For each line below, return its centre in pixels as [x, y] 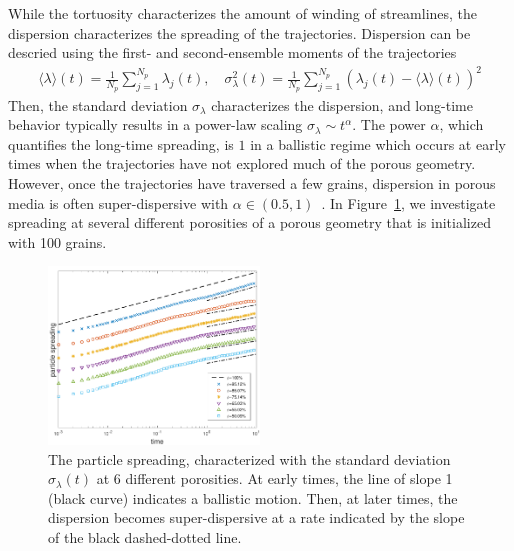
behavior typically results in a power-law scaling [155, 124]
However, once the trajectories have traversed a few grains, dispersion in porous [252, 182]
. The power [389, 124]
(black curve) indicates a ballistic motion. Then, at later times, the [253, 497]
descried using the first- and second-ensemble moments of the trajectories [232, 52]
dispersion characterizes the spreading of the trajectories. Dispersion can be [239, 32]
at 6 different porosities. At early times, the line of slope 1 [274, 478]
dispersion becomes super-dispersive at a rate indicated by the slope [256, 517]
